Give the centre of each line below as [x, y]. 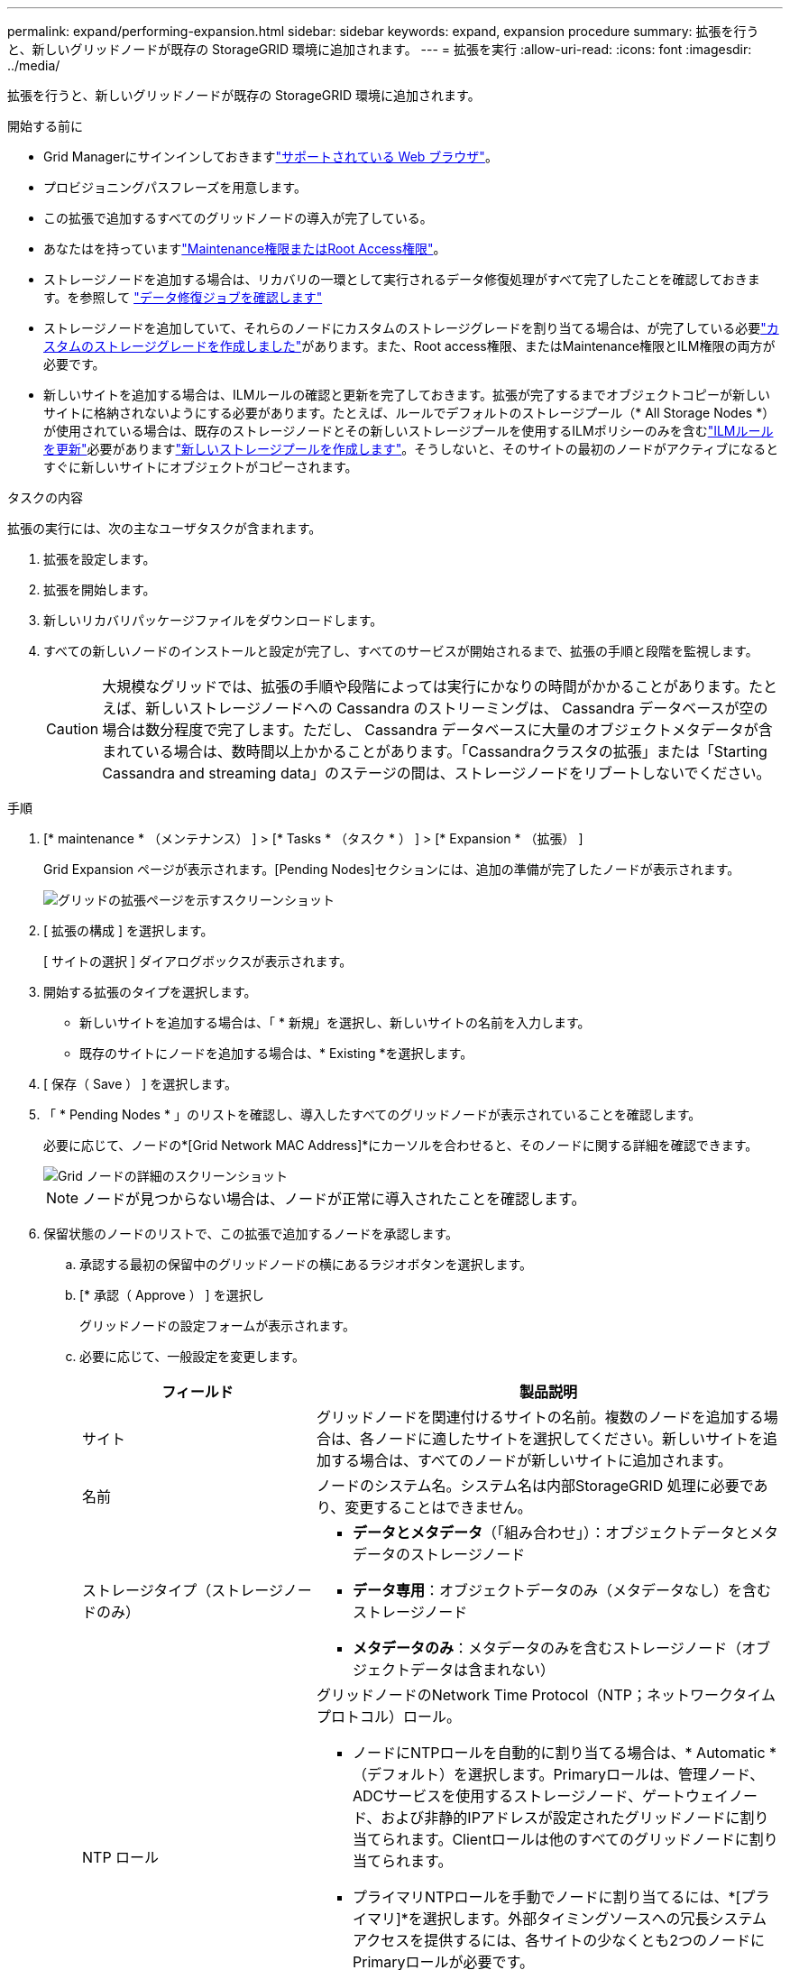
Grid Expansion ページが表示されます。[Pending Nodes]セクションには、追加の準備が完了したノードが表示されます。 [392, 869]
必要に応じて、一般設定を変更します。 [192, 1356]
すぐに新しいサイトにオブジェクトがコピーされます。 [201, 467]
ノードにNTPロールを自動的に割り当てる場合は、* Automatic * [565, 1753]
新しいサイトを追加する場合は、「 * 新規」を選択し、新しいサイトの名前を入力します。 [335, 1022]
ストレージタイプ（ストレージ [183, 1590]
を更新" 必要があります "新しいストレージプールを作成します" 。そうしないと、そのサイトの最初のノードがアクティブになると [411, 449]
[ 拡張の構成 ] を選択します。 [129, 930]
